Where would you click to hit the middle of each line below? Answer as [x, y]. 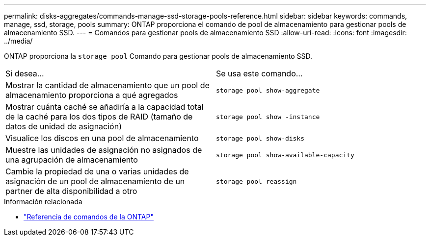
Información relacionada [43, 202]
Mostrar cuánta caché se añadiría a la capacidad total [105, 107]
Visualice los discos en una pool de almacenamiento [102, 138]
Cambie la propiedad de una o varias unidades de [97, 171]
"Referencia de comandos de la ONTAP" [89, 217]
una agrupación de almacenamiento [72, 160]
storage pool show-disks [260, 138]
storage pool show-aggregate [268, 90]
